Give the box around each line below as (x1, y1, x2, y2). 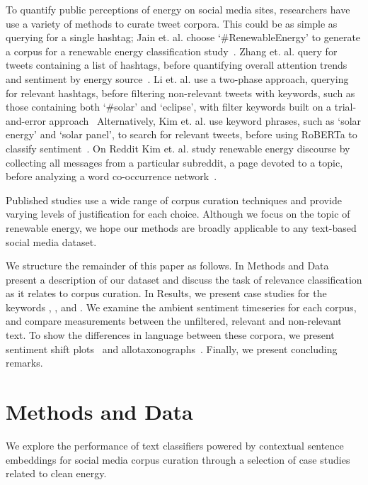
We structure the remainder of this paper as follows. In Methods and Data (6, 258, 329, 273)
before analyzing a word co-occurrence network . (6, 169, 217, 184)
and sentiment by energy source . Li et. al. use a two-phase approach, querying (6, 71, 349, 86)
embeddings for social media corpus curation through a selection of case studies (6, 452, 350, 467)
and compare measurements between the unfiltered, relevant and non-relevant (6, 313, 342, 328)
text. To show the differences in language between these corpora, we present (6, 328, 335, 342)
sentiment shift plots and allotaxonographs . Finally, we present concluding (6, 341, 338, 356)
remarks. (6, 355, 43, 370)
